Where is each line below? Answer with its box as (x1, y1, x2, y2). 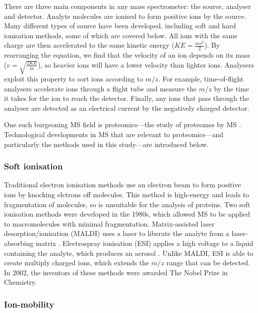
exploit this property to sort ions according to (4, 74, 143, 84)
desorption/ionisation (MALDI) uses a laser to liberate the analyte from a (4, 228, 229, 238)
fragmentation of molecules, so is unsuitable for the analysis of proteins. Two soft (4, 199, 251, 209)
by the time (214, 83, 250, 93)
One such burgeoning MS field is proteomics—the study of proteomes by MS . (4, 119, 241, 130)
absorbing (4, 237, 34, 248)
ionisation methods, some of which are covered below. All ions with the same (4, 30, 238, 40)
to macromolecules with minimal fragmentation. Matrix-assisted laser (4, 218, 215, 229)
